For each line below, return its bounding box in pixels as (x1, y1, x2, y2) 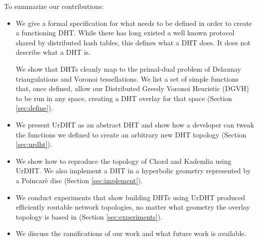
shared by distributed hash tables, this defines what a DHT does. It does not (15, 37, 251, 47)
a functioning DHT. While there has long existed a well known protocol (15, 27, 235, 38)
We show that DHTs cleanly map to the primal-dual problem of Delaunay (15, 63, 241, 74)
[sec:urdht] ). (15, 139, 52, 149)
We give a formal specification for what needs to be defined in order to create (15, 17, 252, 28)
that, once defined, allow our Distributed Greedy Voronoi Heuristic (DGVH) (15, 83, 249, 94)
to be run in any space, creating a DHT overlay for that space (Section (15, 93, 232, 103)
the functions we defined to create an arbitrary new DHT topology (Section (15, 129, 247, 139)
